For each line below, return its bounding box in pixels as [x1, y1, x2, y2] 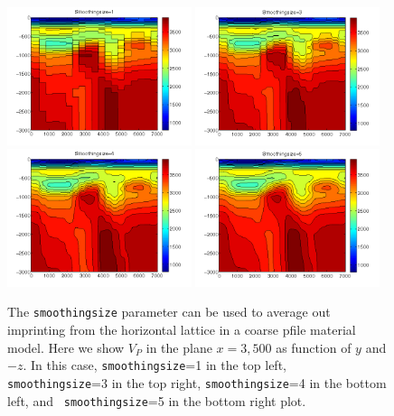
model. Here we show [7, 337, 125, 356]
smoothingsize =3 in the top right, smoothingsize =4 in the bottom [7, 373, 387, 392]
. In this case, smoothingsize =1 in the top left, [23, 356, 286, 374]
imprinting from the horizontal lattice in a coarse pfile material [7, 320, 356, 339]
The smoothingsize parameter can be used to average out [7, 302, 331, 321]
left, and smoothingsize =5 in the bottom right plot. [7, 391, 306, 410]
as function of [276, 337, 352, 356]
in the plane [145, 337, 212, 356]
